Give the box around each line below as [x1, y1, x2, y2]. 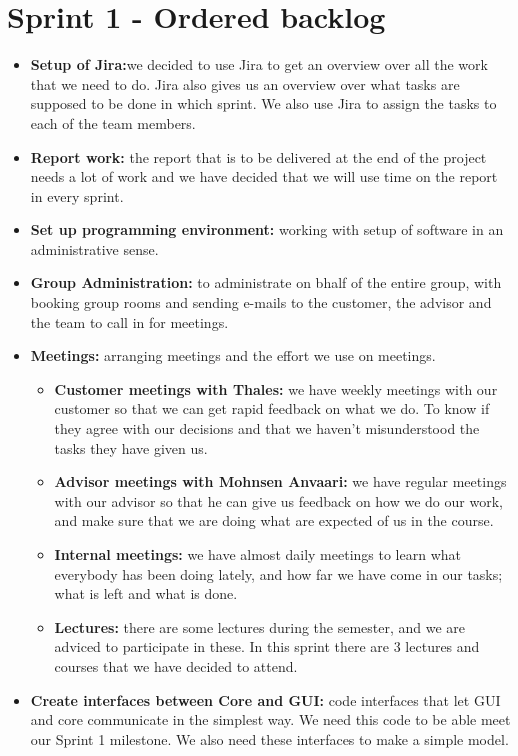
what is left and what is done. [54, 583, 238, 604]
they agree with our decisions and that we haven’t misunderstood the [54, 418, 480, 439]
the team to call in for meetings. [30, 311, 229, 332]
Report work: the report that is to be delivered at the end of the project [30, 146, 487, 167]
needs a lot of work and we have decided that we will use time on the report [30, 166, 498, 187]
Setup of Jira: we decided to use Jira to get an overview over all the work [30, 54, 488, 75]
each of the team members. [30, 112, 196, 133]
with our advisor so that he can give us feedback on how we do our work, [54, 490, 503, 511]
